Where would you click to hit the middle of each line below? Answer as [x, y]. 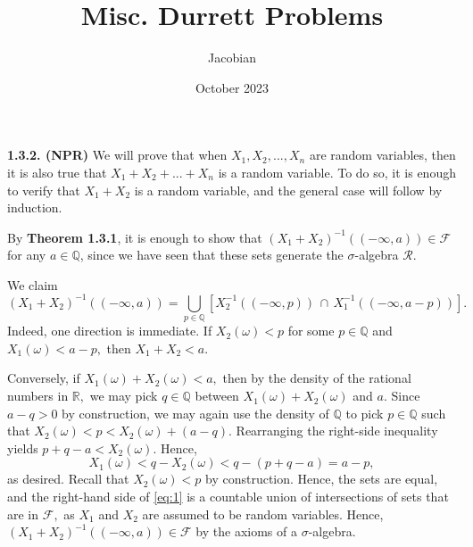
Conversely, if [44, 378]
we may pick [124, 396]
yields [23, 448]
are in [23, 514]
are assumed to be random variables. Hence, [263, 514]
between [217, 396]
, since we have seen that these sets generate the [212, 255]
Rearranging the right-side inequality [337, 431]
